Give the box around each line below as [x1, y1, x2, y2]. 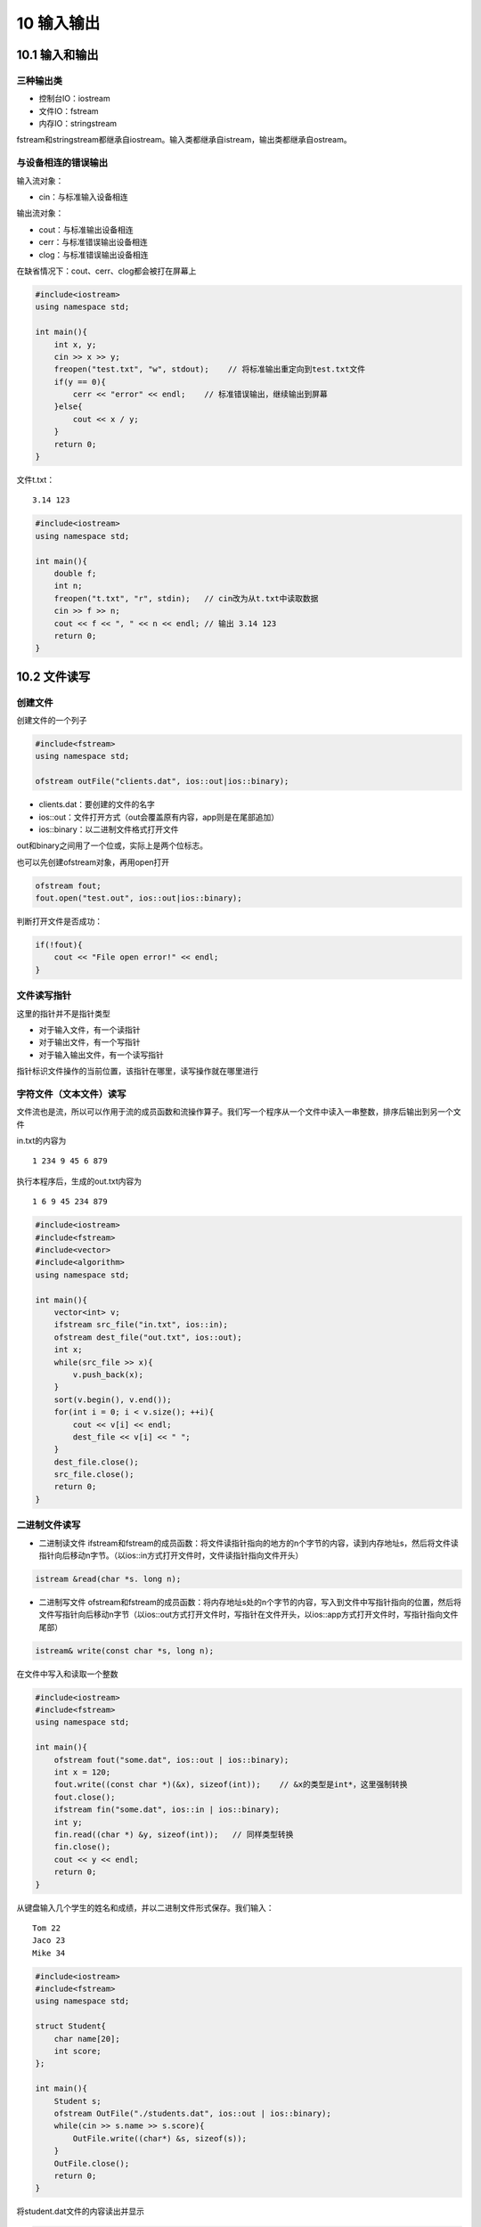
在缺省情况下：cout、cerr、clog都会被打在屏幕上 [16, 265, 197, 276]
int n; [53, 581, 83, 591]
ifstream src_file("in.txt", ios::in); [53, 1319, 229, 1330]
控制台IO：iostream [38, 94, 110, 104]
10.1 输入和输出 [16, 47, 99, 62]
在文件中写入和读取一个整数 [16, 1668, 118, 1679]
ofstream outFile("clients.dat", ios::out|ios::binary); [35, 776, 289, 787]
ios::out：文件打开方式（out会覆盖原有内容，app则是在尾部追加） [38, 812, 280, 822]
